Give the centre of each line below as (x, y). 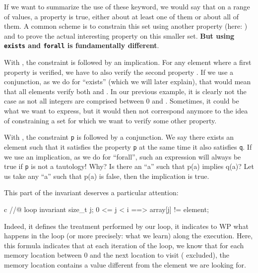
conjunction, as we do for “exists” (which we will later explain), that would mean (128, 82)
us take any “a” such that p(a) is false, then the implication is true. (107, 176)
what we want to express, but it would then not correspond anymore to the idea (126, 110)
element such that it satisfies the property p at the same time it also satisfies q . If (128, 146)
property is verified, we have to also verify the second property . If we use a (119, 72)
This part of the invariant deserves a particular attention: (91, 192)
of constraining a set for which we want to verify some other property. (110, 120)
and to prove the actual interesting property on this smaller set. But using (119, 35)
